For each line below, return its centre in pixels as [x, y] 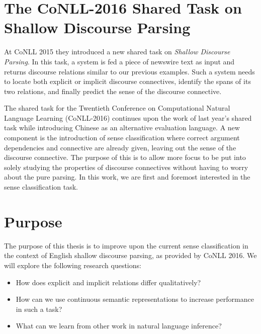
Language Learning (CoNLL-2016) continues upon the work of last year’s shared [128, 117]
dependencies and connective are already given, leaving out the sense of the [120, 147]
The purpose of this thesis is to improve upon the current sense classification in [126, 245]
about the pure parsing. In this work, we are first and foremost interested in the [127, 177]
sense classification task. [41, 187]
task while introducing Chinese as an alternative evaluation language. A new [122, 128]
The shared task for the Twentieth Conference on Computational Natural [117, 108]
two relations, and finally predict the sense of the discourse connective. [113, 91]
